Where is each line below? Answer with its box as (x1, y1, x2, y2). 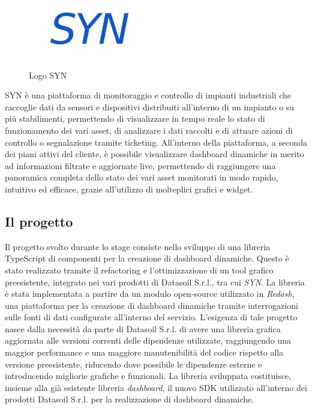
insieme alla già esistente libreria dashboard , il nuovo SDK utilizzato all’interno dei (5, 381, 307, 393)
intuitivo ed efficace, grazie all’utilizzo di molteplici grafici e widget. (5, 182, 253, 195)
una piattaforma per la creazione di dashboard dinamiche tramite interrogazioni (5, 299, 298, 311)
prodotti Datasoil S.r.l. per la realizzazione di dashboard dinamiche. (5, 393, 254, 405)
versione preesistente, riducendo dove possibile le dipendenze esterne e (5, 357, 262, 370)
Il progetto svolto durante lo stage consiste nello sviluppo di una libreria (5, 240, 271, 252)
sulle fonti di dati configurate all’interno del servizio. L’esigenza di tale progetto (5, 311, 298, 323)
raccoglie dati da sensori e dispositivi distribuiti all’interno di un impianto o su (5, 100, 295, 113)
